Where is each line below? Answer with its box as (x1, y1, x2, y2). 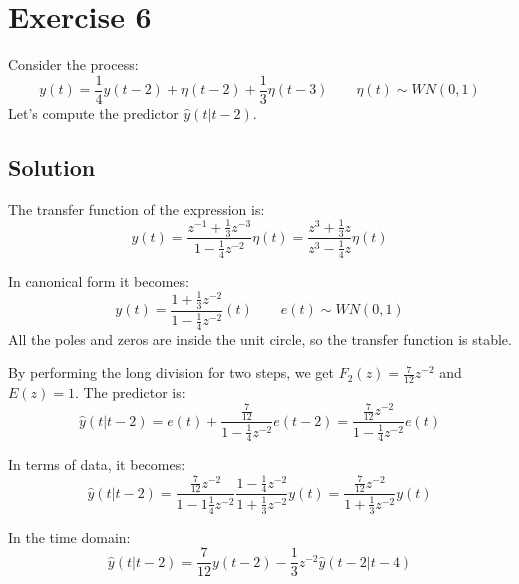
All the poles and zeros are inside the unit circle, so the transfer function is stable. (8, 328, 512, 349)
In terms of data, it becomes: (8, 454, 186, 475)
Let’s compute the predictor (8, 102, 179, 123)
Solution (8, 151, 96, 182)
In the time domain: (8, 526, 131, 547)
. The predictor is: (74, 382, 186, 403)
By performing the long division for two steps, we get (8, 362, 335, 383)
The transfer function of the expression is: (8, 198, 265, 219)
